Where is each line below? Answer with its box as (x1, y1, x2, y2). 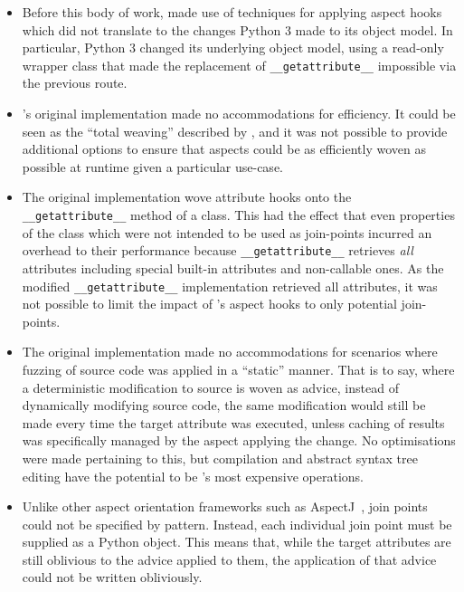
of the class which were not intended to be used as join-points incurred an (22, 223, 432, 242)
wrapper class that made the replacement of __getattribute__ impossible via (22, 55, 457, 74)
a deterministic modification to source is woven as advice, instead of (22, 377, 399, 396)
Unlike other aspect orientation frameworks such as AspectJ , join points (22, 497, 428, 516)
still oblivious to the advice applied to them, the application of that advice (22, 549, 437, 568)
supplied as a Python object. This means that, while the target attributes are (22, 532, 451, 551)
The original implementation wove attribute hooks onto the (22, 187, 352, 206)
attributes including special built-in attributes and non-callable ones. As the (22, 258, 444, 277)
